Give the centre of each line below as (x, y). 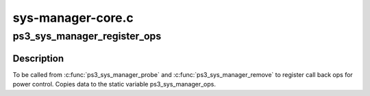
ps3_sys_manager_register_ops (87, 36)
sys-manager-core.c (73, 18)
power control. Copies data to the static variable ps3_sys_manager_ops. (114, 84)
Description (38, 58)
